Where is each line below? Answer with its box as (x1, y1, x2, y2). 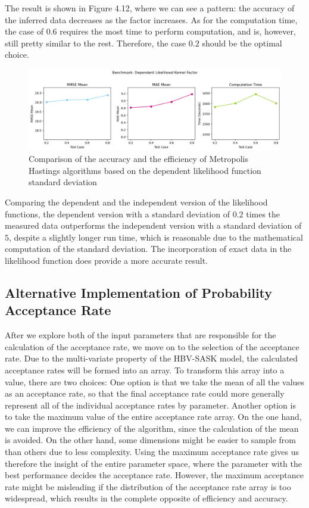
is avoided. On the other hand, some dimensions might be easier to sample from (5, 434, 296, 446)
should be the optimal (202, 36, 282, 49)
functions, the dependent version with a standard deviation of (5, 207, 230, 220)
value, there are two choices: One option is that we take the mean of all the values (5, 375, 305, 388)
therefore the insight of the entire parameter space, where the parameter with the (5, 457, 302, 469)
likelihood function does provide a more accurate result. (5, 254, 208, 266)
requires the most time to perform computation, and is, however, (60, 25, 296, 38)
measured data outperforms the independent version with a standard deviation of (5, 219, 302, 232)
